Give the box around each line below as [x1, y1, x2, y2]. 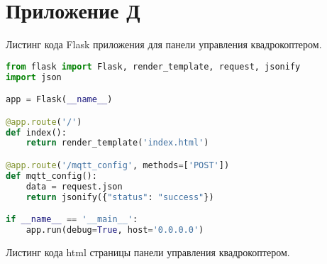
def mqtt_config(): [6, 170, 97, 181]
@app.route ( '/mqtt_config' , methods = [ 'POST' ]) [6, 160, 230, 170]
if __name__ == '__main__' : [6, 214, 138, 225]
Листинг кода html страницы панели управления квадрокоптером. [6, 244, 290, 259]
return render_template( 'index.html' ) [26, 138, 209, 148]
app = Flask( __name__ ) [6, 94, 113, 105]
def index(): [6, 127, 67, 138]
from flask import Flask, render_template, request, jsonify [6, 61, 301, 72]
